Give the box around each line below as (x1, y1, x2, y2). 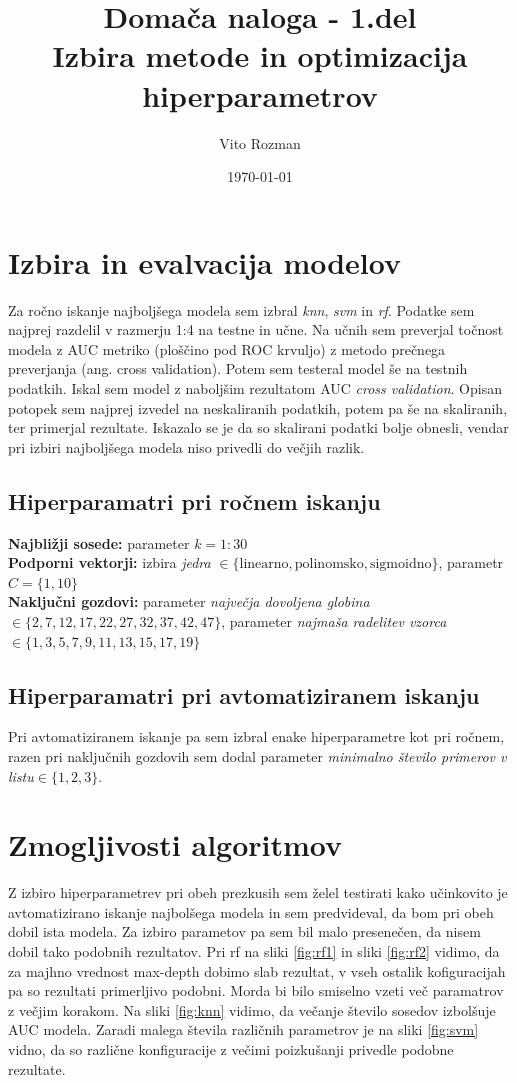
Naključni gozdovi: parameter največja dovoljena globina (8, 591, 370, 612)
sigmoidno (369, 557, 432, 572)
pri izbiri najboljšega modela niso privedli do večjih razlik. (8, 436, 365, 457)
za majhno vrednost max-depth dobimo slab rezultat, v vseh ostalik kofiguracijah (8, 960, 506, 981)
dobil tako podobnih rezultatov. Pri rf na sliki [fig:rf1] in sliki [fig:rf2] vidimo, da (8, 941, 500, 962)
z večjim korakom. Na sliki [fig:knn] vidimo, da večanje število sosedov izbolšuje (8, 999, 496, 1020)
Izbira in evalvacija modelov (8, 241, 401, 282)
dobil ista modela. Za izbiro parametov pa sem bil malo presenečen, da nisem (8, 921, 481, 942)
